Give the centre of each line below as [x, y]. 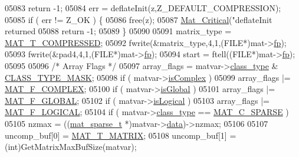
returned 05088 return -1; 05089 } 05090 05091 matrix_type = [118, 31]
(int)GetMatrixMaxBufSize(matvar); [71, 147]
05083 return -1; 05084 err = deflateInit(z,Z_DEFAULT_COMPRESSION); [143, 8]
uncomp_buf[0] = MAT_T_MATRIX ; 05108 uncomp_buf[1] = [121, 135]
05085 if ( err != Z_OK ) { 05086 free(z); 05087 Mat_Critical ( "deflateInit [139, 19]
